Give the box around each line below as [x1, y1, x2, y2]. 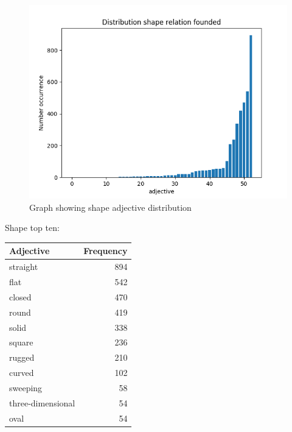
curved [9, 366, 34, 379]
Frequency [83, 244, 128, 257]
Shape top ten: [5, 221, 60, 234]
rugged [9, 351, 35, 364]
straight [9, 260, 38, 273]
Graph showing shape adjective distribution [29, 200, 192, 213]
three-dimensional [9, 396, 75, 409]
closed [9, 290, 32, 303]
